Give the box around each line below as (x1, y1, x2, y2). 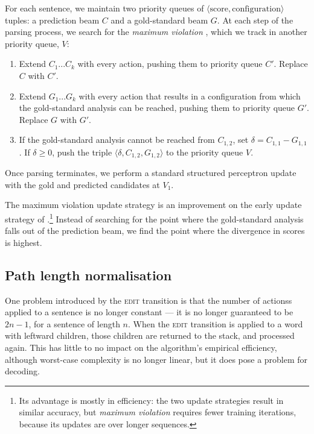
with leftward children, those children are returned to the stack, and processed (5, 329, 295, 342)
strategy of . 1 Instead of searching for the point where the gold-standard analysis (5, 211, 304, 225)
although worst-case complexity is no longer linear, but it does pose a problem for (5, 353, 308, 365)
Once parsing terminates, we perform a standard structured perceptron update (5, 166, 296, 179)
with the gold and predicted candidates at (5, 178, 160, 190)
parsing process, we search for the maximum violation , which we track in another (5, 25, 307, 38)
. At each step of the (217, 13, 293, 26)
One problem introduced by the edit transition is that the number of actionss (5, 294, 292, 306)
